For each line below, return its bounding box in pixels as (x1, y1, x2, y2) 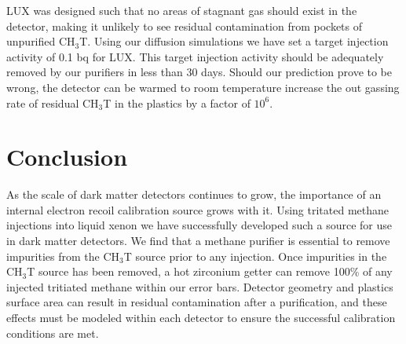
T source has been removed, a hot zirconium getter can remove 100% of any (27, 263, 393, 280)
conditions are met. (6, 324, 99, 341)
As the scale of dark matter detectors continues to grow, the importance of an (6, 186, 382, 203)
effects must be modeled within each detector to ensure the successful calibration (6, 309, 396, 326)
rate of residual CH (6, 94, 99, 111)
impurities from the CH (6, 247, 120, 264)
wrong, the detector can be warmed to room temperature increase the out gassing (6, 79, 400, 95)
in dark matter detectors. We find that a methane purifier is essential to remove (6, 232, 390, 249)
